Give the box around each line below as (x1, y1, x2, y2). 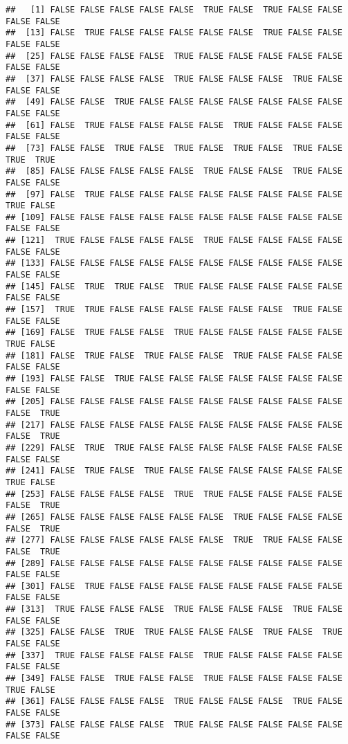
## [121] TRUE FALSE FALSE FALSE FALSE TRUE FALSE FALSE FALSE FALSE (6, 235, 342, 246)
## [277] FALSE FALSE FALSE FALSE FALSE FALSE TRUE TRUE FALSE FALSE (6, 535, 342, 545)
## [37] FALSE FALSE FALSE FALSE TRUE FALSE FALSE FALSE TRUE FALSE (6, 73, 342, 84)
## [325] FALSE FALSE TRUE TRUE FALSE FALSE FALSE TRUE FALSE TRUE (6, 627, 342, 637)
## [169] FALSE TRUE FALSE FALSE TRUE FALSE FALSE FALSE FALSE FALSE (6, 327, 342, 338)
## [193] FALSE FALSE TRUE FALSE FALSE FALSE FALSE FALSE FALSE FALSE (6, 374, 342, 383)
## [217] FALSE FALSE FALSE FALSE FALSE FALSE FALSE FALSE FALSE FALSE (6, 419, 342, 430)
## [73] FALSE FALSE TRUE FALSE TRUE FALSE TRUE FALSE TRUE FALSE (6, 143, 342, 153)
